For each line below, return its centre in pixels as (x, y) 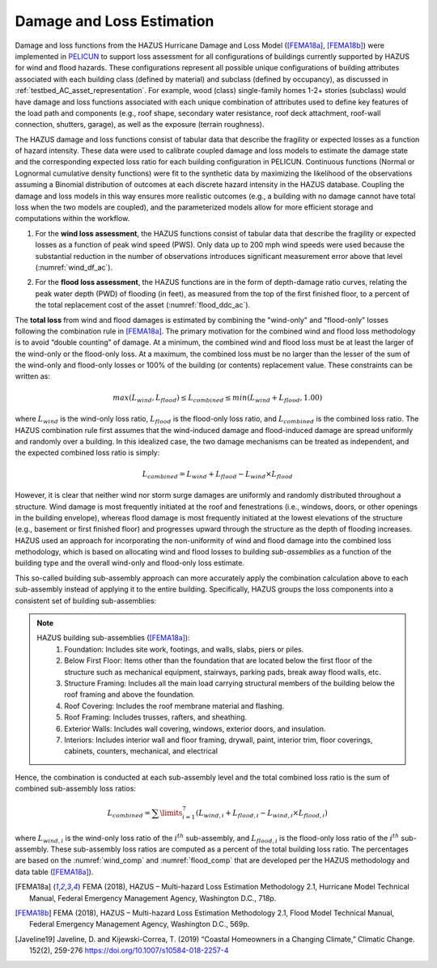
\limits (171, 813)
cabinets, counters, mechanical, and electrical (141, 751)
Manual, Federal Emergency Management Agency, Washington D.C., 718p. (153, 898)
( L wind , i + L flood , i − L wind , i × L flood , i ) (261, 814)
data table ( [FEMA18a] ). (54, 872)
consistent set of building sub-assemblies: (86, 601)
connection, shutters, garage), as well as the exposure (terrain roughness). (140, 125)
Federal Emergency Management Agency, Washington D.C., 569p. (140, 924)
